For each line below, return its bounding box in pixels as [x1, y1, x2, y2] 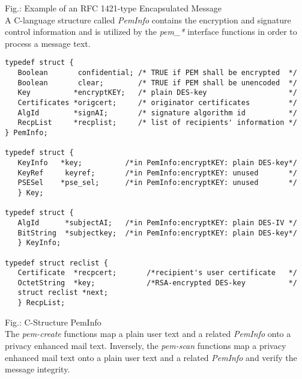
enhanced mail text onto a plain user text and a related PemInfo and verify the [5, 351, 297, 363]
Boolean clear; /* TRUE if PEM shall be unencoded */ [17, 78, 297, 87]
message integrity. [5, 363, 70, 375]
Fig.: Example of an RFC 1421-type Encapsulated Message [5, 2, 222, 14]
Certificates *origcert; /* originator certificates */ [17, 99, 297, 107]
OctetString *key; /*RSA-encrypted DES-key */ [17, 278, 297, 287]
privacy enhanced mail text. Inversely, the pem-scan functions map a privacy [5, 339, 286, 351]
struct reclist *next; [17, 288, 108, 297]
